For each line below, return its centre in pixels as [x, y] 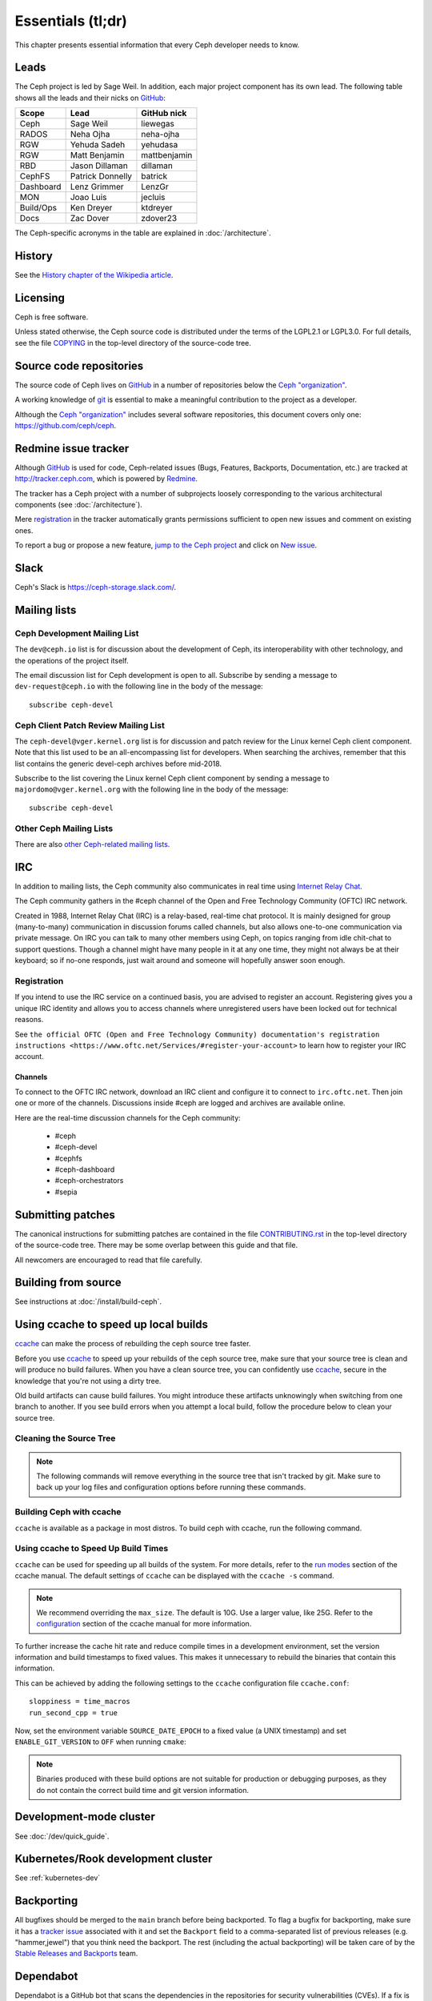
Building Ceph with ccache [68, 1512]
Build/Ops [38, 208]
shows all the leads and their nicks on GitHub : [90, 98]
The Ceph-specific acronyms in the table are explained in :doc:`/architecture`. [143, 233]
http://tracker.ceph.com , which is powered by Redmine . [106, 479]
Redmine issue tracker [72, 448]
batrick [154, 176]
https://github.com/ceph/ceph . [66, 425]
